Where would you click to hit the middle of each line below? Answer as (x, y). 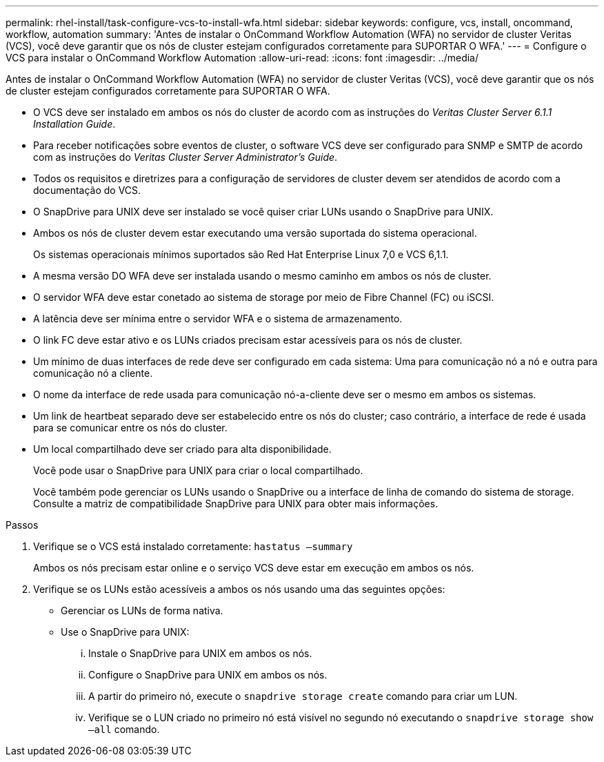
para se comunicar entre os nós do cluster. (130, 428)
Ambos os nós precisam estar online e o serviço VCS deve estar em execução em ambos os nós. (254, 568)
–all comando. (124, 729)
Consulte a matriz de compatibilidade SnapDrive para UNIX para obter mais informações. (236, 504)
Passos (22, 525)
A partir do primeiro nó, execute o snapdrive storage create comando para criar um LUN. (303, 696)
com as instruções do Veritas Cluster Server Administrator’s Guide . (185, 157)
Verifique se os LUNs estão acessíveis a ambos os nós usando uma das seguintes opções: (239, 589)
